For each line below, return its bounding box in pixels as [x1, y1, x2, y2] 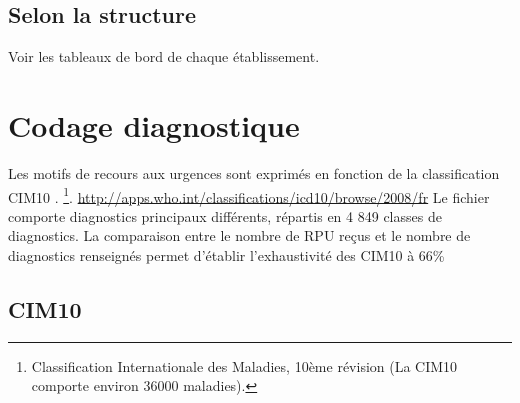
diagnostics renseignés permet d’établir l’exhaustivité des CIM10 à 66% [8, 244, 445, 265]
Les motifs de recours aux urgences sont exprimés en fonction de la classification [8, 162, 500, 183]
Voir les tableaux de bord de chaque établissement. [8, 46, 320, 67]
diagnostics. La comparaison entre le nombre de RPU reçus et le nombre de [8, 225, 471, 246]
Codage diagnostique [8, 104, 300, 145]
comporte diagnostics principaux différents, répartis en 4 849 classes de [8, 205, 442, 226]
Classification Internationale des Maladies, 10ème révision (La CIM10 [31, 355, 458, 376]
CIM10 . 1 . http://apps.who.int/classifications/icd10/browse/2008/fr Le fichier [8, 183, 490, 207]
